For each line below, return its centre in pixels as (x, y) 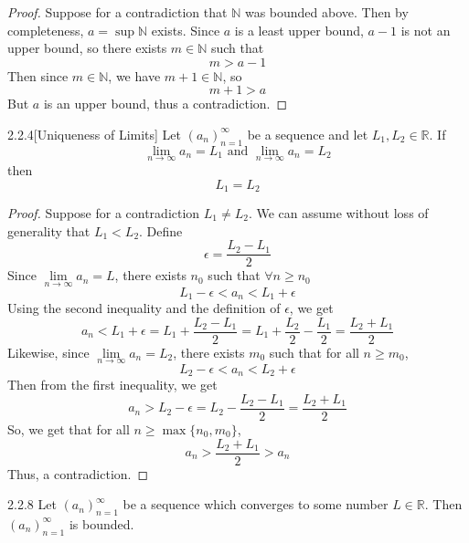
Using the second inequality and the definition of (144, 307)
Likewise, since (48, 352)
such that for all (314, 352)
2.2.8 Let (32, 504)
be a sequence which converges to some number (256, 504)
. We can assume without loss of (338, 213)
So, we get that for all (69, 428)
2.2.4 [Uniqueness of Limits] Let (95, 134)
